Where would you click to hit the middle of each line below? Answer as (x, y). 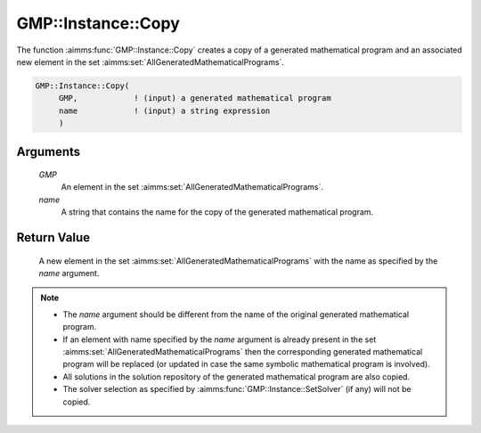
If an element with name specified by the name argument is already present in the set (220, 339)
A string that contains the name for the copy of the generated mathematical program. (217, 212)
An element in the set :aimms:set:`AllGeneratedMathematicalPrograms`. (192, 187)
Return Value (53, 237)
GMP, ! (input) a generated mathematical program (195, 98)
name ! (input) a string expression (164, 110)
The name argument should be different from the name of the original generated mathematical (236, 314)
